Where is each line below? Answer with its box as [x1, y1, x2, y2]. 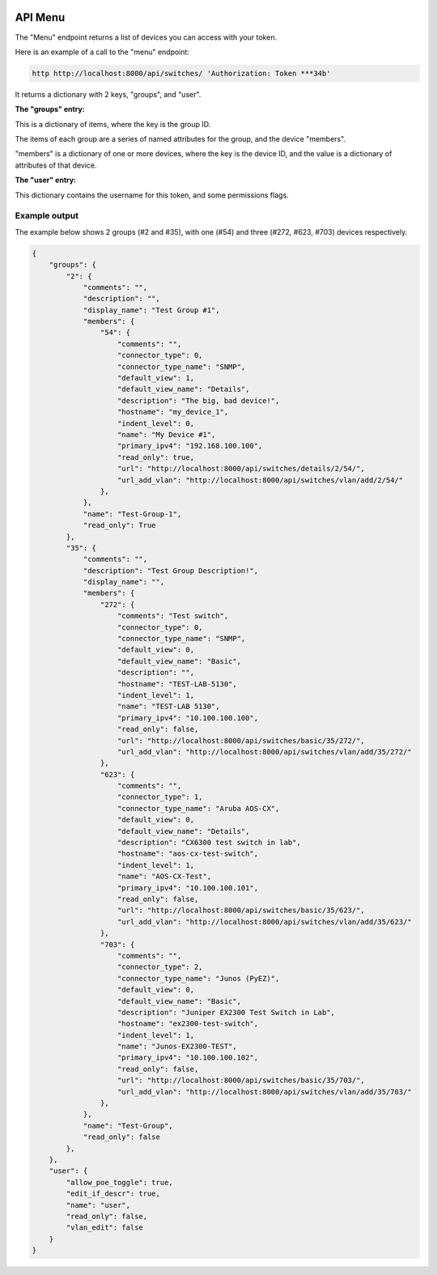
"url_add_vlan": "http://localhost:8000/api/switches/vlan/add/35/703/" [117, 1087, 412, 1096]
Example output [15, 210, 78, 222]
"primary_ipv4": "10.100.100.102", [117, 1053, 259, 1062]
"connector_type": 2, [117, 963, 203, 971]
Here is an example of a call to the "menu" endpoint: [15, 47, 190, 57]
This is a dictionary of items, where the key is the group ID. [15, 119, 211, 129]
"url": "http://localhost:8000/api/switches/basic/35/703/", [117, 1076, 366, 1085]
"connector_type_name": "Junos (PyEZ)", [117, 974, 280, 983]
